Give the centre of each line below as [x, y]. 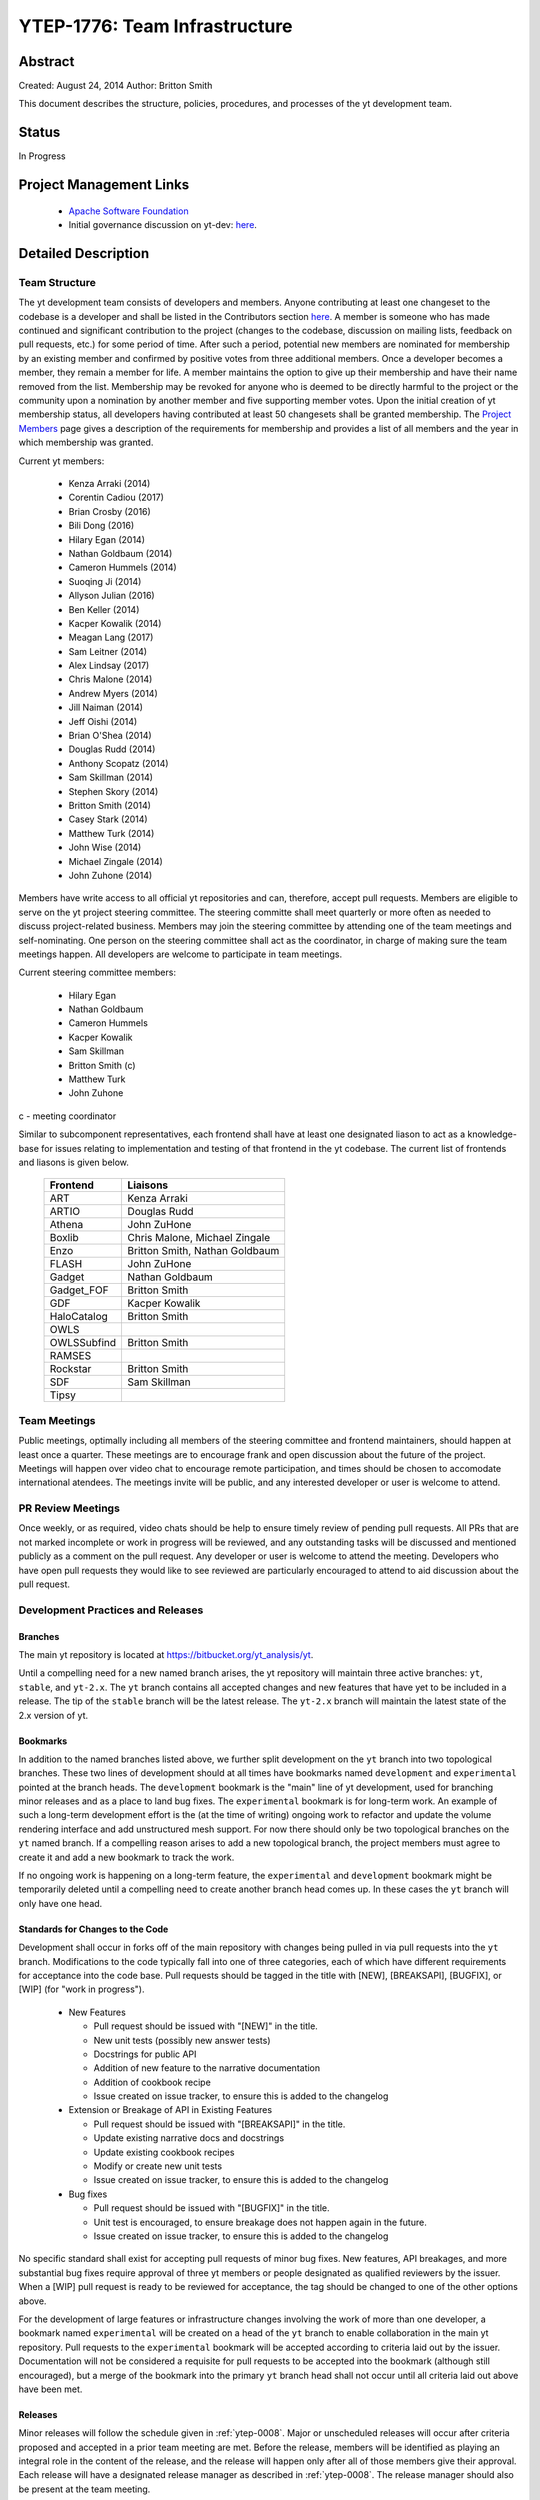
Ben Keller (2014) [104, 609]
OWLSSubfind [83, 1343]
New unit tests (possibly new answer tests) [182, 2040]
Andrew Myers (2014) [113, 693]
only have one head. [60, 1903]
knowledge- [491, 1134]
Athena [66, 1225]
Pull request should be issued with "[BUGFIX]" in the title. [211, 2208]
